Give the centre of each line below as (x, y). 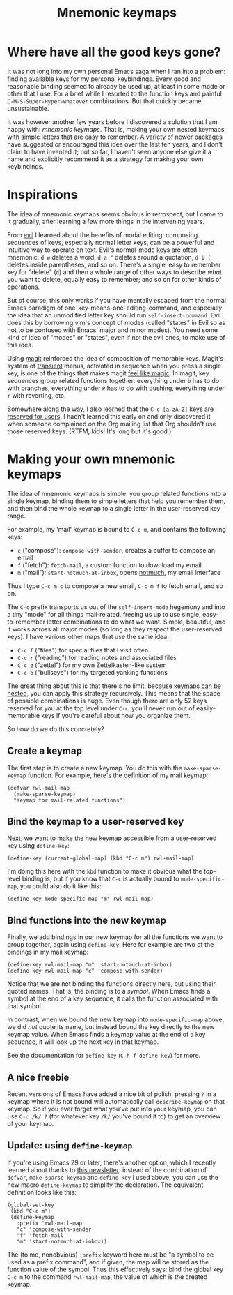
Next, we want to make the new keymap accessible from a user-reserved (112, 838)
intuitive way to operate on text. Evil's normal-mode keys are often (102, 250)
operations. (24, 287)
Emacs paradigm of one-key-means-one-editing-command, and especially (115, 308)
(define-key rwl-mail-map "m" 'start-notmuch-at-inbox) (90, 965)
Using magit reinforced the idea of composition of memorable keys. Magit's (115, 358)
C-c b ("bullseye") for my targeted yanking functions (93, 672)
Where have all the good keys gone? (114, 52)
